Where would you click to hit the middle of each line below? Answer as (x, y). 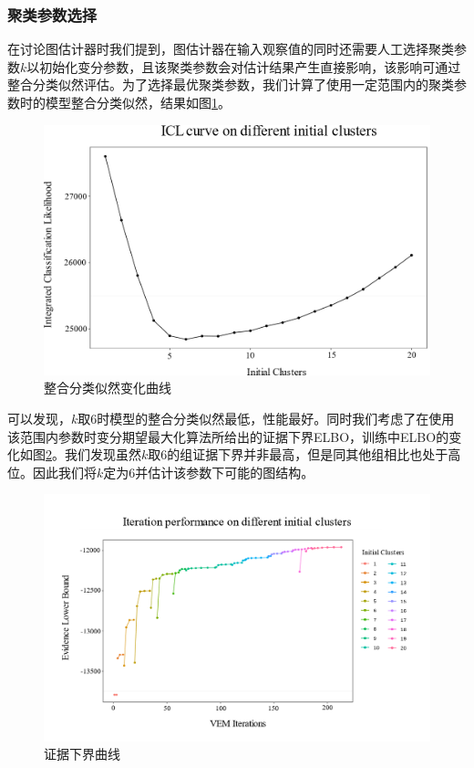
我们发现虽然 (103, 454)
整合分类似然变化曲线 (108, 388)
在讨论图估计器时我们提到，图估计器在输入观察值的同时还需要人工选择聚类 (231, 49)
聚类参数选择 (52, 14)
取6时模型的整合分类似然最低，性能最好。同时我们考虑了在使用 (266, 419)
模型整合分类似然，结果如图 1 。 (138, 102)
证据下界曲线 (82, 754)
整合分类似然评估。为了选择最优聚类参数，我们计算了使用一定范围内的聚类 (231, 84)
